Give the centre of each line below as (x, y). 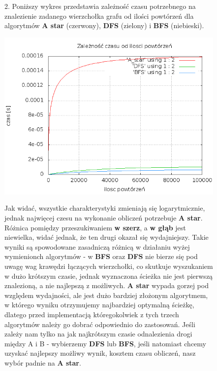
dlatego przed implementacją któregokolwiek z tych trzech (92, 314)
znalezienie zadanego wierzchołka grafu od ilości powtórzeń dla (99, 16)
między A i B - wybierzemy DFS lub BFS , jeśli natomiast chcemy (105, 343)
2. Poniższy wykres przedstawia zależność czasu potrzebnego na (100, 6)
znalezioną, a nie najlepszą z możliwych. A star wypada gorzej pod (107, 285)
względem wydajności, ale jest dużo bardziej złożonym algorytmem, (106, 295)
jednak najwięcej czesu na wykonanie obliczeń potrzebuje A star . (104, 217)
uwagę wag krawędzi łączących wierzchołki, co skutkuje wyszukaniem (109, 266)
